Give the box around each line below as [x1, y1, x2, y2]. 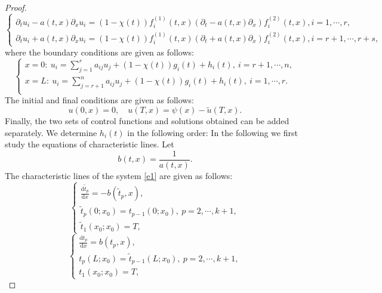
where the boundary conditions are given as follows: [5, 45, 194, 58]
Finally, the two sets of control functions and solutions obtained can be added [5, 115, 289, 127]
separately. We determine [5, 126, 97, 138]
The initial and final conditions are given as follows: [5, 94, 194, 106]
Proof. [5, 1, 27, 13]
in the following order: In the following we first [127, 126, 298, 138]
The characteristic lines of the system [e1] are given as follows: [5, 169, 233, 182]
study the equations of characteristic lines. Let [5, 138, 174, 150]
